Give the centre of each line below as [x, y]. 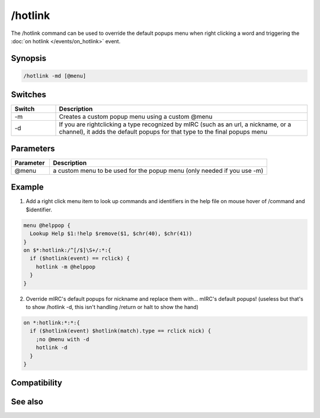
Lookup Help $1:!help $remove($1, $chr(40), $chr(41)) [111, 234]
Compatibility [36, 383]
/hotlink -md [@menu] [55, 76]
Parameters [33, 148]
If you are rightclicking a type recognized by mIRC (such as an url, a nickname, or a [175, 124]
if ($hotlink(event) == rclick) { [80, 258]
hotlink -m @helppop [66, 267]
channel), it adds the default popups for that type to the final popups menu [163, 132]
